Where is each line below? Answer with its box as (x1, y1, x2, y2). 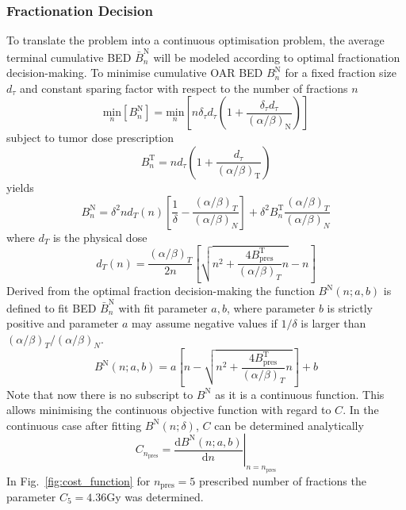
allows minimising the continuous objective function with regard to (6, 401, 331, 418)
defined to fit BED (6, 299, 97, 316)
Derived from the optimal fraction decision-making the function (6, 282, 315, 299)
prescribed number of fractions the (198, 472, 366, 489)
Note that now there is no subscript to (6, 385, 193, 402)
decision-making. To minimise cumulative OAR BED (6, 64, 263, 81)
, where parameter (226, 299, 316, 316)
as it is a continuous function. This (215, 385, 385, 402)
